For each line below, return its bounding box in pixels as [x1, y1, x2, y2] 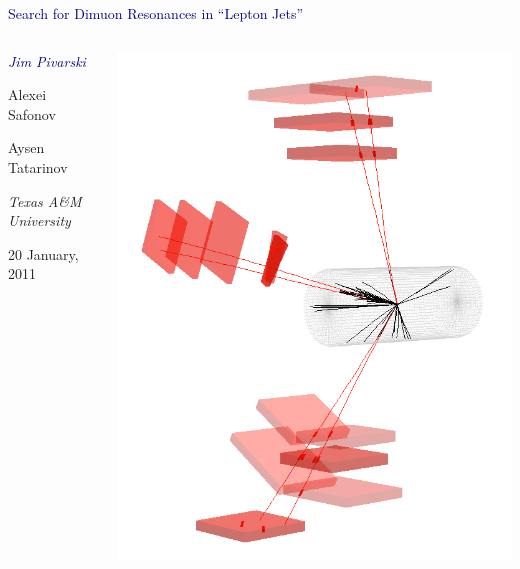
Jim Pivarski [8, 50, 86, 71]
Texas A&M [8, 190, 82, 211]
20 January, [8, 243, 79, 264]
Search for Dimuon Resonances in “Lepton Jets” [8, 3, 304, 23]
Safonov [8, 103, 56, 124]
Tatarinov [8, 156, 68, 177]
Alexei [8, 84, 47, 105]
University [8, 210, 71, 231]
